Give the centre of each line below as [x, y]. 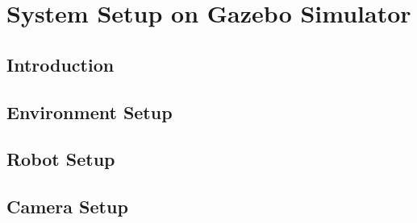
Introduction [60, 64]
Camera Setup [67, 206]
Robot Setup [61, 159]
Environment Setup [90, 111]
